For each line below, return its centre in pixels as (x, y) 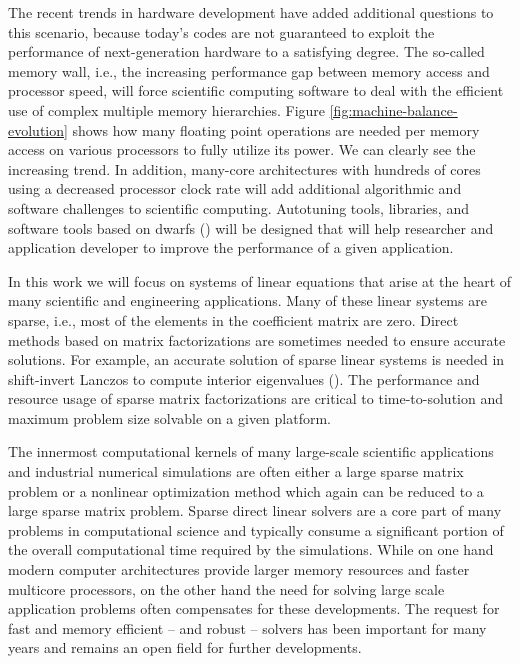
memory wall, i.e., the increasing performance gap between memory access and (249, 70)
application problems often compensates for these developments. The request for (254, 608)
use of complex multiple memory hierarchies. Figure (167, 109)
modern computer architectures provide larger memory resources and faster (239, 569)
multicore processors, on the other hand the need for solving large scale (226, 588)
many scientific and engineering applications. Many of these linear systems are (247, 300)
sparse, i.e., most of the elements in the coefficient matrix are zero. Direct (233, 319)
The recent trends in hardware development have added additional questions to (251, 12)
